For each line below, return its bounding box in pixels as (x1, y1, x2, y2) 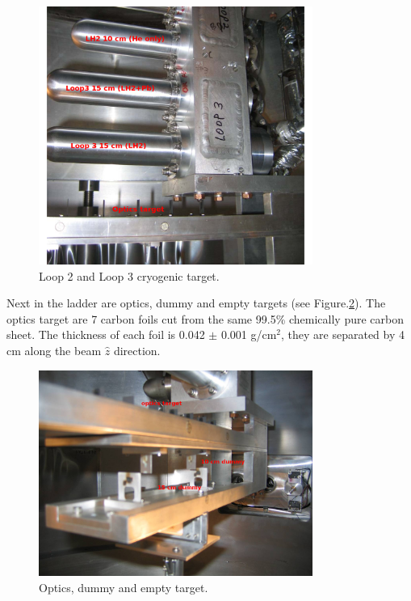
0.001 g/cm (220, 326, 277, 343)
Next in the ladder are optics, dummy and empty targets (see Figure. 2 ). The (6, 294, 386, 311)
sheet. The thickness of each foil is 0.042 (6, 326, 205, 343)
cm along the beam (6, 341, 102, 358)
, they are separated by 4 (281, 326, 405, 343)
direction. (113, 341, 161, 358)
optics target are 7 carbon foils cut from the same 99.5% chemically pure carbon (6, 310, 404, 327)
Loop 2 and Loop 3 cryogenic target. (39, 267, 220, 284)
